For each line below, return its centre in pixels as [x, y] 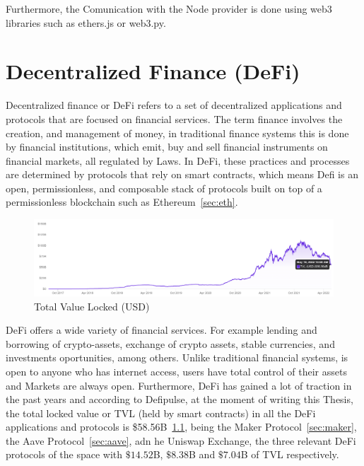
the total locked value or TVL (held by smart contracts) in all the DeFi [161, 413]
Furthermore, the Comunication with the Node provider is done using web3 [169, 8]
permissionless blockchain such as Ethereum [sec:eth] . [122, 202]
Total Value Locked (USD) [92, 306]
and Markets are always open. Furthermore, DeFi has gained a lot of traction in [179, 385]
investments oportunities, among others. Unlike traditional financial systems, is [177, 357]
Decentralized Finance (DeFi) [153, 71]
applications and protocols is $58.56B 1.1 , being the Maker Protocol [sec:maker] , [181, 427]
